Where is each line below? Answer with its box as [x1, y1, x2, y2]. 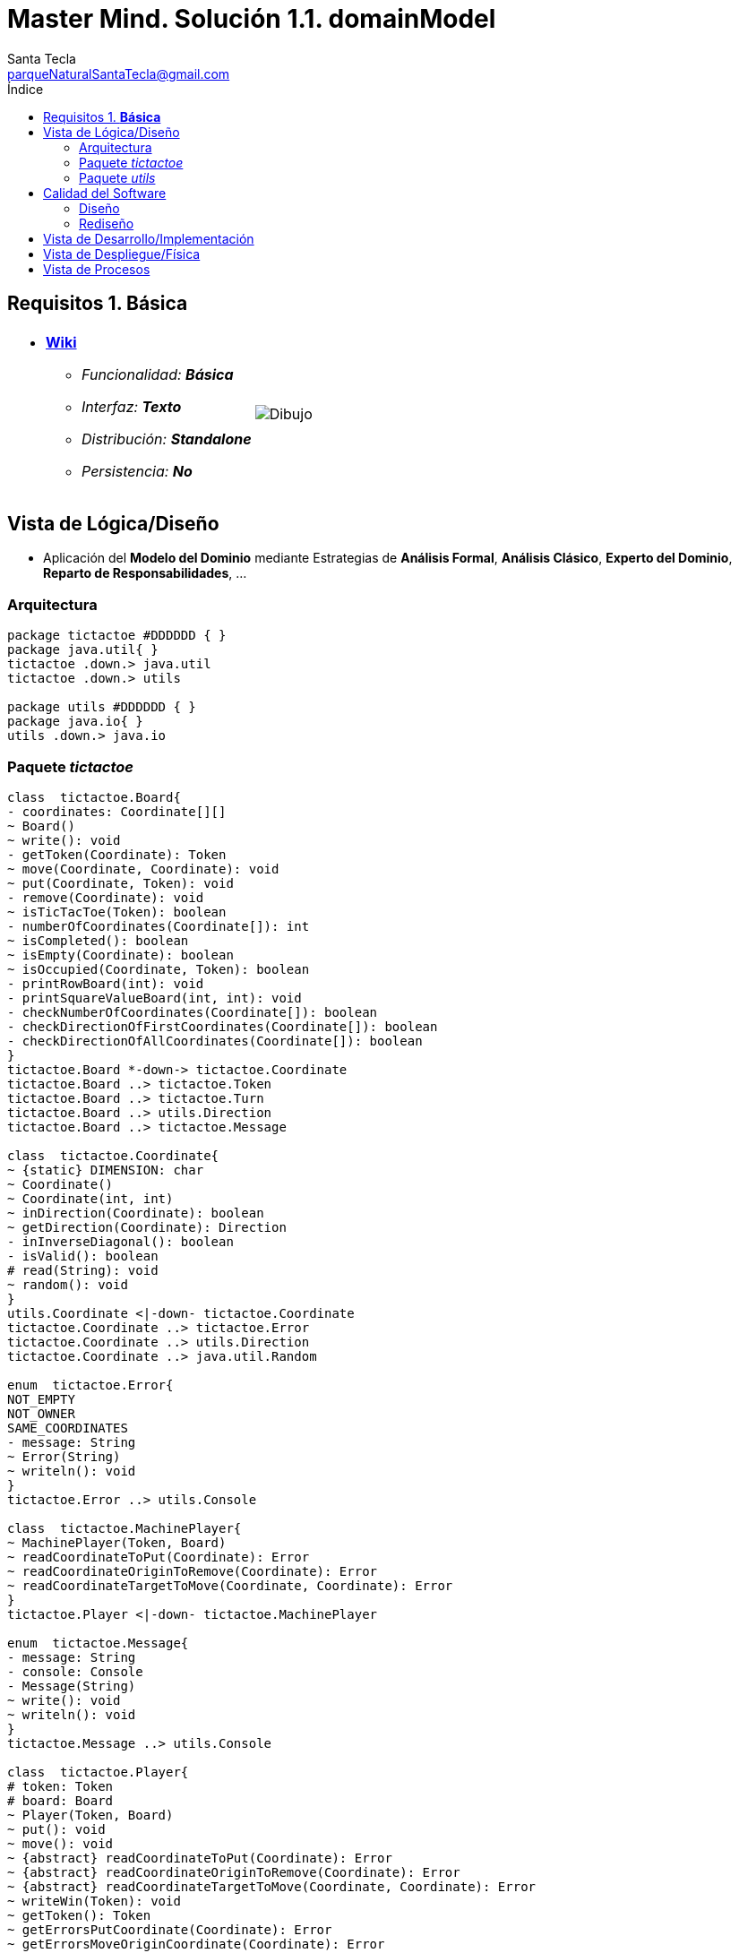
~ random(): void [7, 1277, 128, 1292]
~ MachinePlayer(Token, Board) [7, 1535, 227, 1550]
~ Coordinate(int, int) [7, 1191, 174, 1206]
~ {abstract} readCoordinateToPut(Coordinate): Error [7, 1850, 392, 1865]
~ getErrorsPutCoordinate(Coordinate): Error [7, 1922, 332, 1937]
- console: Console [7, 1664, 143, 1679]
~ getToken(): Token [7, 1907, 151, 1923]
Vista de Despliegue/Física [43, 245, 201, 262]
